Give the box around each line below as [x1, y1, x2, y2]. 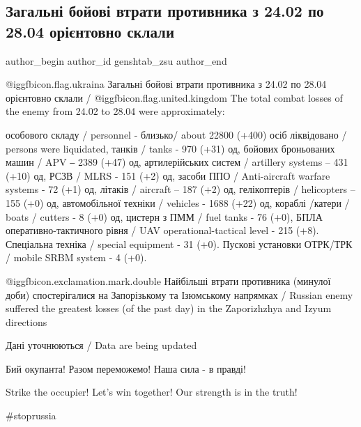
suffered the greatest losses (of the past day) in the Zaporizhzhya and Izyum [6, 301, 332, 316]
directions [6, 314, 47, 329]
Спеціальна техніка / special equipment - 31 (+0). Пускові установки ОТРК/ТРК [6, 236, 353, 251]
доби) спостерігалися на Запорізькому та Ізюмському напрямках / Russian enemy [6, 287, 353, 302]
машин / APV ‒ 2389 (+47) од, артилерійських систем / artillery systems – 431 [6, 155, 348, 169]
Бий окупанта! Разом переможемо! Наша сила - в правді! [6, 361, 246, 375]
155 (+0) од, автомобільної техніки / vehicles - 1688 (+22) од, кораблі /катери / [6, 195, 350, 210]
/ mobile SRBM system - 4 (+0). [6, 250, 147, 265]
